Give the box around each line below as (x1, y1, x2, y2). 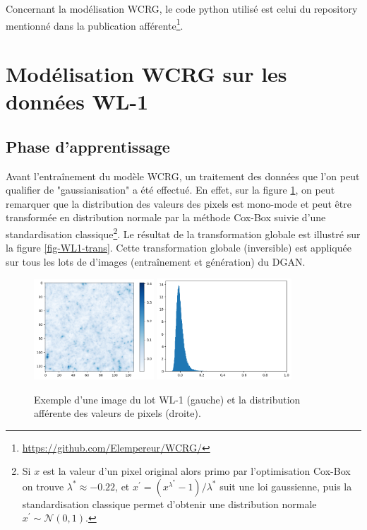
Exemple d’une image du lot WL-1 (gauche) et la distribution (34, 391, 301, 406)
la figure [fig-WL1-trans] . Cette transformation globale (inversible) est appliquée (6, 240, 351, 255)
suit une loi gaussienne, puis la (219, 478, 352, 493)
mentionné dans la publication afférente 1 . (6, 16, 183, 33)
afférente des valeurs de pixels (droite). (34, 406, 201, 420)
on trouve (22, 478, 64, 493)
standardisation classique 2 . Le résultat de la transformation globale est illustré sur (6, 224, 361, 241)
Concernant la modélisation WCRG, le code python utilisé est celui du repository (6, 1, 358, 16)
